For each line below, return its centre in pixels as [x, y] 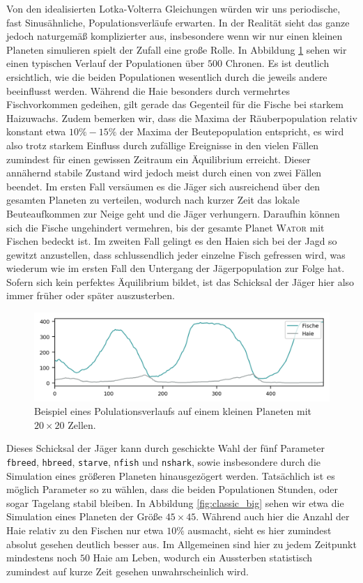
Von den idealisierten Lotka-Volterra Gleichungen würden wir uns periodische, [173, 8]
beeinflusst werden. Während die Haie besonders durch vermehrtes [148, 90]
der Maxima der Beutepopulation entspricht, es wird [232, 131]
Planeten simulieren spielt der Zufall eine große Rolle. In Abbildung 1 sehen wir [177, 49]
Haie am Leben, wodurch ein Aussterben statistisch [203, 558]
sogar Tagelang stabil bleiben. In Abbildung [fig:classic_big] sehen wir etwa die [175, 502]
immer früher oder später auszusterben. [91, 295]
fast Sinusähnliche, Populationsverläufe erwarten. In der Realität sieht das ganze [178, 22]
